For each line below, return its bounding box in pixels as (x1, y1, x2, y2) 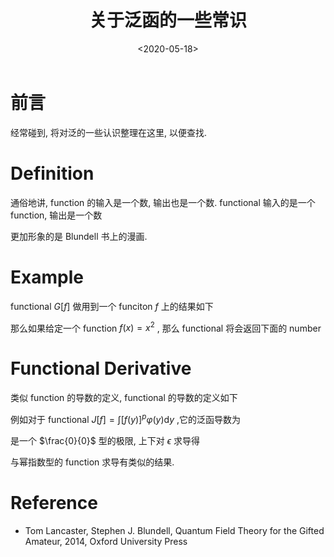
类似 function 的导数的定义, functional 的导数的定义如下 (10, 392, 238, 404)
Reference (10, 492, 98, 514)
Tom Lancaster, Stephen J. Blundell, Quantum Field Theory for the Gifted (24, 524, 325, 536)
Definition (10, 162, 95, 185)
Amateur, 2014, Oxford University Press (24, 535, 188, 547)
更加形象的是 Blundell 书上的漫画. (10, 230, 148, 242)
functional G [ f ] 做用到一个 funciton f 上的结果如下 (10, 300, 214, 312)
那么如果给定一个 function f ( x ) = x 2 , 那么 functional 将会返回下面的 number (10, 320, 322, 334)
